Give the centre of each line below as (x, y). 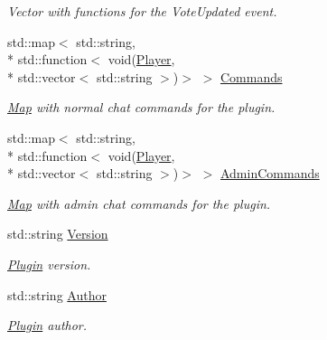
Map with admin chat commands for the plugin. (139, 203)
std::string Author (57, 294)
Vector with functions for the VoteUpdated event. (142, 11)
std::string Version (58, 234)
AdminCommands (270, 173)
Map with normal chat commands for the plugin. (141, 107)
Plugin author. (47, 325)
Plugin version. (49, 264)
